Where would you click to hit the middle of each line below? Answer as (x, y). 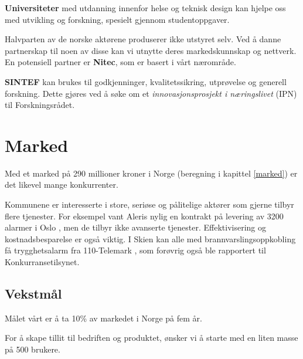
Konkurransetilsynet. (42, 262)
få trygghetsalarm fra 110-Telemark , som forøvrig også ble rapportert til (135, 250)
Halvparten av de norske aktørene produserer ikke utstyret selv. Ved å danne (143, 39)
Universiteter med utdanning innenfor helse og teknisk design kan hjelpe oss (145, 8)
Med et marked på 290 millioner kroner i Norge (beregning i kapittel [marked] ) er (151, 173)
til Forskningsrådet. (40, 105)
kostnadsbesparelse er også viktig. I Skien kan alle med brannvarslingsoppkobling (150, 238)
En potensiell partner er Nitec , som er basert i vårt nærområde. (120, 62)
